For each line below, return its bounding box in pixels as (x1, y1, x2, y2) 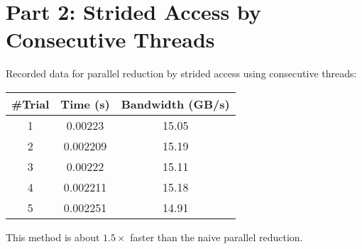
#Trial (11, 95, 50, 112)
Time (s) (60, 95, 110, 112)
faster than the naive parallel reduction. (130, 229, 303, 244)
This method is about (6, 229, 100, 244)
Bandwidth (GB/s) (121, 95, 230, 112)
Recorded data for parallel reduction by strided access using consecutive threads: (6, 66, 357, 81)
